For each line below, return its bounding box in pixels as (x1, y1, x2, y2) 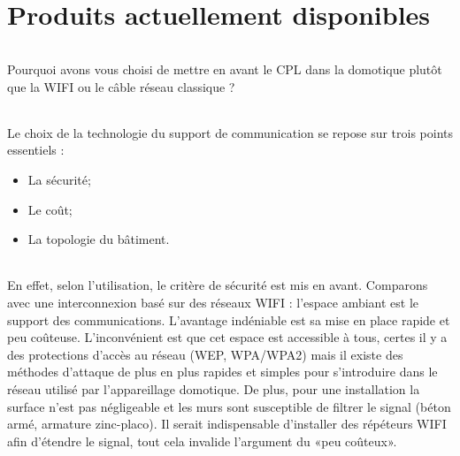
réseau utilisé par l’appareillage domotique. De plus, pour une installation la (7, 379, 420, 398)
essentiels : (7, 141, 65, 159)
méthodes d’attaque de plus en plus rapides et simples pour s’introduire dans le (7, 362, 438, 381)
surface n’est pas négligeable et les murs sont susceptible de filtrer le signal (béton (7, 397, 451, 415)
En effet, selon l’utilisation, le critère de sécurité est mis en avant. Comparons (7, 276, 428, 294)
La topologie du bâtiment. (27, 230, 170, 248)
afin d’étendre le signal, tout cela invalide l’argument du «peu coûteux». (7, 431, 397, 450)
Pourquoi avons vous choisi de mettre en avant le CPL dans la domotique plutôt (7, 59, 442, 78)
